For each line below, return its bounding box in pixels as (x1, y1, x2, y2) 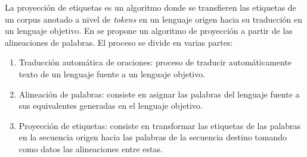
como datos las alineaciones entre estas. (18, 142, 163, 155)
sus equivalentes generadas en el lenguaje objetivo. (18, 99, 203, 112)
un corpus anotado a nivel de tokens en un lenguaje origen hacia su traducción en (5, 12, 303, 25)
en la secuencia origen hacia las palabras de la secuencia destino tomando (18, 131, 287, 143)
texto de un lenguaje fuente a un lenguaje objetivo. (18, 67, 206, 80)
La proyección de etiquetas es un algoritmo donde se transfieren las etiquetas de (5, 1, 296, 13)
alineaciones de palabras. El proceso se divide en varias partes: (5, 36, 233, 48)
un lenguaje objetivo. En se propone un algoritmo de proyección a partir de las (5, 24, 293, 37)
